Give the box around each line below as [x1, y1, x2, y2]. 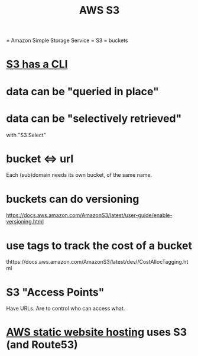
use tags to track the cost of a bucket [6, 239, 192, 252]
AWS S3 [79, 4, 120, 17]
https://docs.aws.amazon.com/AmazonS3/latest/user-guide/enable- [6, 212, 173, 219]
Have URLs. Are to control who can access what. [6, 305, 125, 312]
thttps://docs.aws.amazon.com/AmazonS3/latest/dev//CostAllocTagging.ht [6, 258, 189, 266]
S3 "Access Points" [6, 285, 105, 299]
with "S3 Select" [6, 131, 46, 138]
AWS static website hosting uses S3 [6, 326, 187, 339]
